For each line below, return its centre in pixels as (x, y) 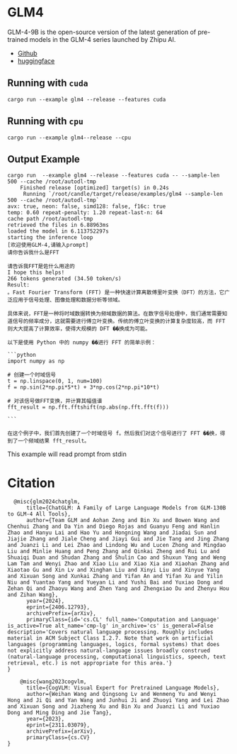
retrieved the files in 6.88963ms (58, 225)
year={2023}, (45, 719)
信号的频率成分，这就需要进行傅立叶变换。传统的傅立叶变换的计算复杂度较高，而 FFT (119, 321)
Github (27, 53)
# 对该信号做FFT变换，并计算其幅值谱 (55, 401)
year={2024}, (45, 601)
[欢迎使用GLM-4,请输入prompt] (48, 245)
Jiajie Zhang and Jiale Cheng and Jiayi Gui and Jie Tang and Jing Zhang (118, 539)
